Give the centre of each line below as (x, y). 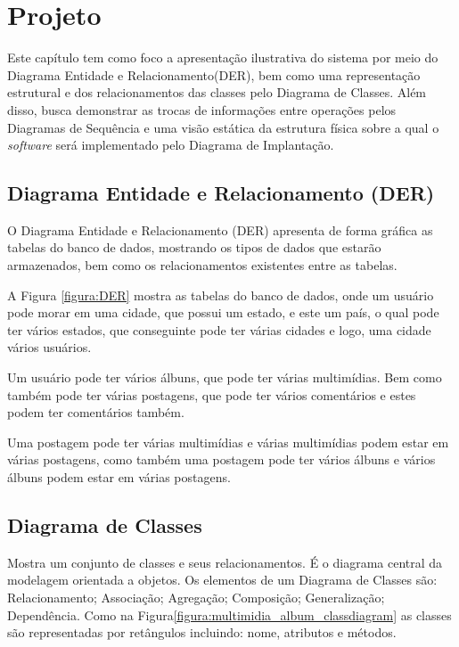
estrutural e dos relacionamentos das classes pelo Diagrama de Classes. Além (217, 92)
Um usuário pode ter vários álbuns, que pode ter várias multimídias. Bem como (225, 377)
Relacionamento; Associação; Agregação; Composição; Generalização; (196, 597)
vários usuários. (49, 347)
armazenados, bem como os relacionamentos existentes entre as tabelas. (202, 265)
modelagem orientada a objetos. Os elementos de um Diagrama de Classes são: (222, 580)
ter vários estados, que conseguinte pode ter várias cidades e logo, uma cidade (219, 329)
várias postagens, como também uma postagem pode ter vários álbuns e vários (221, 459)
